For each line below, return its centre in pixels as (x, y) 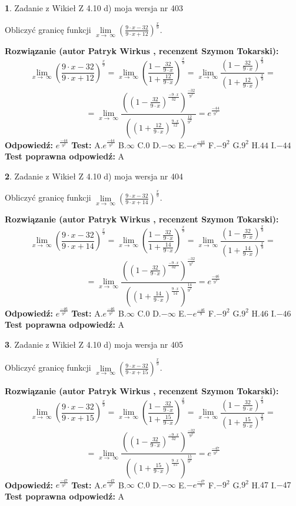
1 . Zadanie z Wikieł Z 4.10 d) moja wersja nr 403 (94, 8)
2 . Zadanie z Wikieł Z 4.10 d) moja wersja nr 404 (94, 176)
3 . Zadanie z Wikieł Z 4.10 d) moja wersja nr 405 (94, 344)
